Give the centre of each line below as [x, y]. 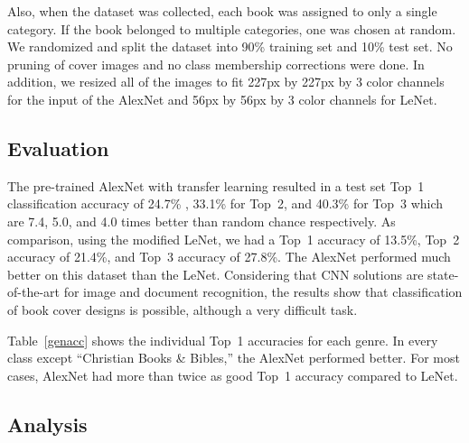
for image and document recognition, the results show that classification [263, 292]
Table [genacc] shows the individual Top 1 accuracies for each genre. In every [223, 340]
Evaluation [58, 148]
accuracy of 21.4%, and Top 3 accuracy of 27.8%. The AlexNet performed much [229, 257]
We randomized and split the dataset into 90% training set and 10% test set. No [230, 46]
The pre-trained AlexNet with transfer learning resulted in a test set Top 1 [216, 185]
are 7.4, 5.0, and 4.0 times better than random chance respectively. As [202, 221]
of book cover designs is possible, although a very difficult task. [183, 309]
